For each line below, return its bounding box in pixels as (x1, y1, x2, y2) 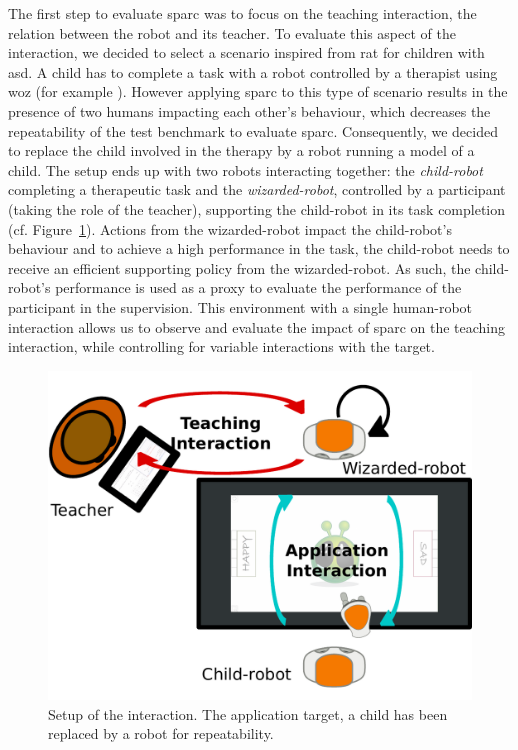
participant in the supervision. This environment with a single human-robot (8, 296, 473, 317)
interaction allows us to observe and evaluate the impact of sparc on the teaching (8, 316, 506, 337)
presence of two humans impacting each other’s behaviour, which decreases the (8, 100, 491, 121)
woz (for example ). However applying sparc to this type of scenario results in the (8, 81, 508, 102)
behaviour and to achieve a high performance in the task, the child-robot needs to (8, 238, 510, 259)
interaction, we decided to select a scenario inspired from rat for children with (8, 42, 485, 63)
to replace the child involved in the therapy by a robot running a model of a (8, 140, 475, 161)
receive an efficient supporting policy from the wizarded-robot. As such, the (8, 257, 471, 278)
